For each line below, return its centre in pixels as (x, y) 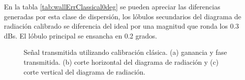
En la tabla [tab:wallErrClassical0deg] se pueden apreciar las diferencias (112, 6)
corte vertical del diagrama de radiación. (85, 71)
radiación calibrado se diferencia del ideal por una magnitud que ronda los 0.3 (122, 26)
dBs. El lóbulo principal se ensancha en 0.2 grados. (81, 35)
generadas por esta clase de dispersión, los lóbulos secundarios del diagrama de (123, 16)
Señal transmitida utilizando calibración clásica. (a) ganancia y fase (125, 52)
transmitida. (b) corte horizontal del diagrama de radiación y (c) (121, 61)
